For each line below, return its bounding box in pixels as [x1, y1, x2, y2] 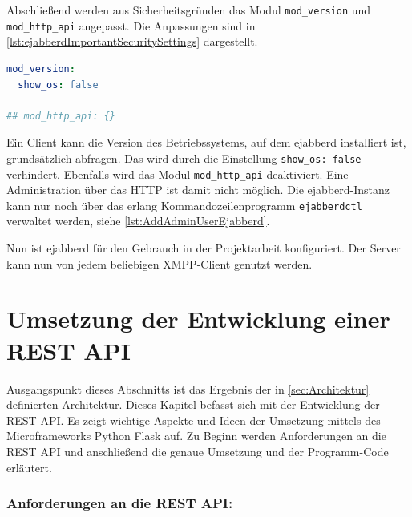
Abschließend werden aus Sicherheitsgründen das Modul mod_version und [6, 2, 371, 18]
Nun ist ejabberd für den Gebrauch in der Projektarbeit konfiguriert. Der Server [6, 240, 401, 256]
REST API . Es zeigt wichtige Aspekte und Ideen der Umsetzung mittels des [6, 411, 381, 428]
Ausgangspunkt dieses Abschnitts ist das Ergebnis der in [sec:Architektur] [6, 380, 370, 397]
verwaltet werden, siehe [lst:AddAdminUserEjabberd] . [6, 212, 270, 229]
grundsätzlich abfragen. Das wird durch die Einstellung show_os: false [6, 149, 362, 166]
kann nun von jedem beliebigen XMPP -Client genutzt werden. [6, 255, 313, 272]
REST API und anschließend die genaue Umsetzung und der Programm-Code [6, 442, 389, 459]
